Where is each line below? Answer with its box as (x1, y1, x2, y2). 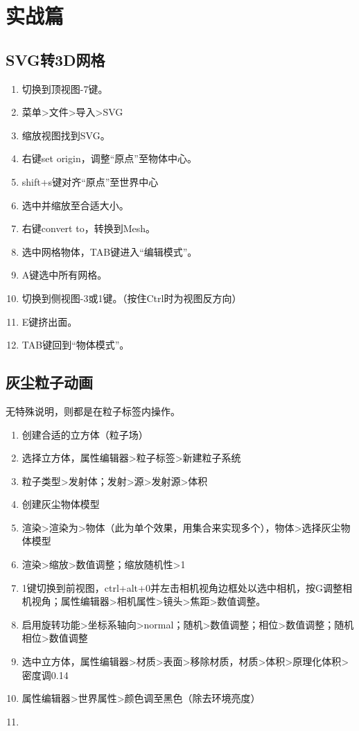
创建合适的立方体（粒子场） (21, 427, 148, 441)
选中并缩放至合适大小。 (21, 197, 129, 212)
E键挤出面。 (21, 314, 78, 328)
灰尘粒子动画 (6, 371, 93, 393)
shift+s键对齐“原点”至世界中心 (21, 174, 159, 188)
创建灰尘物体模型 (21, 497, 100, 511)
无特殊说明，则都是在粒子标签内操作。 (6, 403, 180, 418)
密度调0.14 (21, 667, 69, 682)
